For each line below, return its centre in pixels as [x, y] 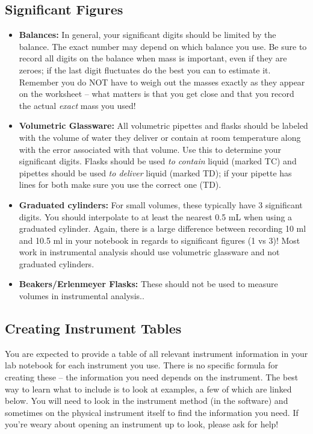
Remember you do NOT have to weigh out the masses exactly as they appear [162, 82]
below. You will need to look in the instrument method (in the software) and [147, 401]
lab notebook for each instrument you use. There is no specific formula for [141, 365]
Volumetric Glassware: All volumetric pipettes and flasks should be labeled [163, 126]
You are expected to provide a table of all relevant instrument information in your [156, 353]
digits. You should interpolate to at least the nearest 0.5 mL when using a [156, 216]
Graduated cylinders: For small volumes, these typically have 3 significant [161, 204]
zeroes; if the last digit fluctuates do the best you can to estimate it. [145, 70]
